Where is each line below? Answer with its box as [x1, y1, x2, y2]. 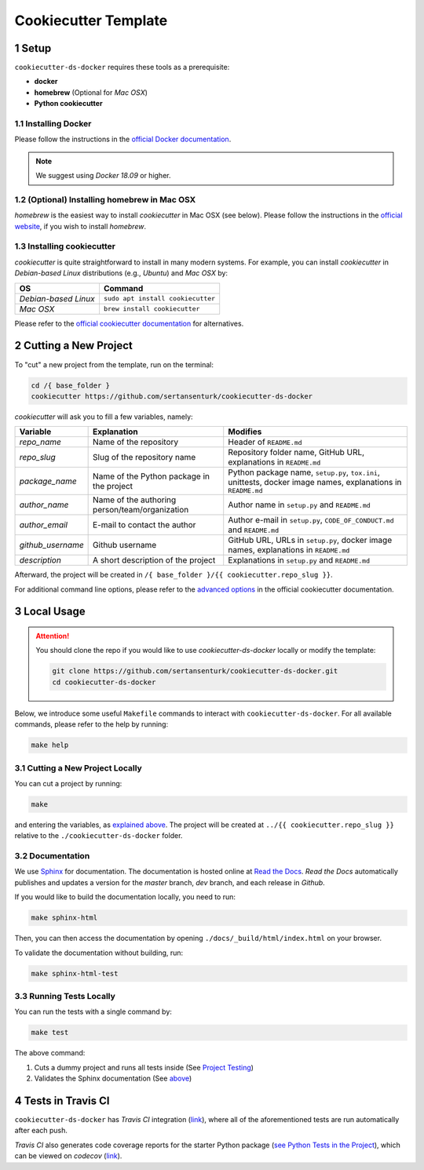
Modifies [228, 426, 262, 437]
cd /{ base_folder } [31, 381, 110, 390]
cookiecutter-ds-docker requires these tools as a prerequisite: [14, 63, 230, 72]
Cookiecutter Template [14, 12, 168, 29]
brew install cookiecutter [103, 304, 200, 313]
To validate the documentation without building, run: [14, 948, 184, 957]
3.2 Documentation [14, 851, 90, 862]
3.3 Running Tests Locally [14, 990, 115, 1001]
